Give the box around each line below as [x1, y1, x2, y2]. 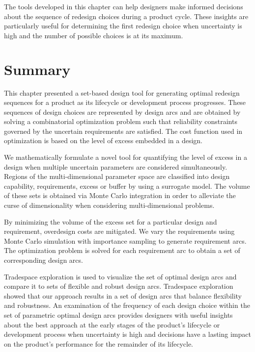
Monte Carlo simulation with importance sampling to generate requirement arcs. [4, 235, 247, 246]
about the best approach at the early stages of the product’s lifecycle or [4, 319, 220, 329]
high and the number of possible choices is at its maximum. [4, 30, 183, 40]
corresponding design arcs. [4, 255, 83, 265]
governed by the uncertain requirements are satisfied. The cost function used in [4, 126, 243, 136]
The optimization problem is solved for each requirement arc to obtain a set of [4, 245, 240, 255]
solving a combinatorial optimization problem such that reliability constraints [4, 116, 237, 126]
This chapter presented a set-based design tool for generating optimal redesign [4, 87, 240, 98]
